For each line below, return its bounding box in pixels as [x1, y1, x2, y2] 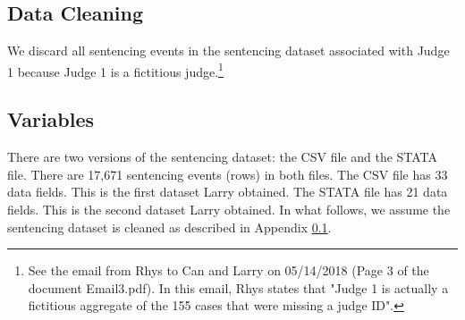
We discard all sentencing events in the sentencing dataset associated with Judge [7, 41, 450, 60]
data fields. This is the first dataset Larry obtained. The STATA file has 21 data [7, 182, 448, 201]
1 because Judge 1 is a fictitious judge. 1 [7, 59, 224, 80]
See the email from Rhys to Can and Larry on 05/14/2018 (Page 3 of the [28, 261, 429, 280]
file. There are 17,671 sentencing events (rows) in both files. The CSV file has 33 [7, 164, 448, 183]
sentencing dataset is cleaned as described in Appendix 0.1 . [7, 217, 332, 236]
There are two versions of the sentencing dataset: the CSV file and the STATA [7, 147, 438, 166]
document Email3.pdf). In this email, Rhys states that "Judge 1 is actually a [28, 278, 449, 297]
